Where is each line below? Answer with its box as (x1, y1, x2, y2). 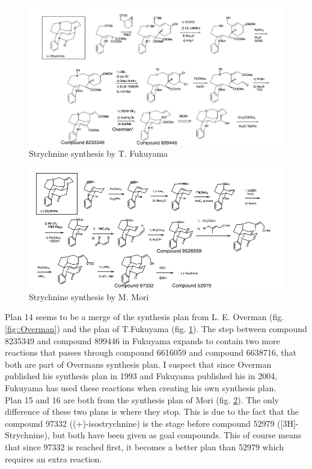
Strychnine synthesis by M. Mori (29, 290, 149, 303)
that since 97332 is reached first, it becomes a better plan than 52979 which (5, 440, 284, 453)
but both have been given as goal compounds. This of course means (52, 429, 302, 441)
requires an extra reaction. (5, 452, 102, 465)
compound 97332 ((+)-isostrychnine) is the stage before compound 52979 (5, 417, 275, 429)
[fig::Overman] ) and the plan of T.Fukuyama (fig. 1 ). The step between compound (5, 322, 307, 335)
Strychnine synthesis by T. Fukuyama (29, 147, 168, 160)
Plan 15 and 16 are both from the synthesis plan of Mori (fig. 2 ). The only (5, 393, 279, 406)
